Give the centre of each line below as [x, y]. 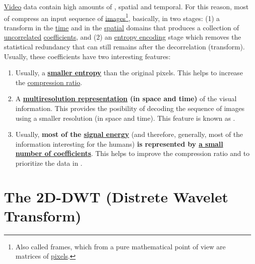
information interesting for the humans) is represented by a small [119, 143]
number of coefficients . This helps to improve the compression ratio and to [132, 153]
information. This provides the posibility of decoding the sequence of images [130, 108]
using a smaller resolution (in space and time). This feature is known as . [125, 118]
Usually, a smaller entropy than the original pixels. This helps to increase [129, 73]
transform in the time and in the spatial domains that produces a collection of [122, 27]
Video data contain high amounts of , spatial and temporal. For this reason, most [126, 6]
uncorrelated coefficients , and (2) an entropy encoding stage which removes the [123, 37]
